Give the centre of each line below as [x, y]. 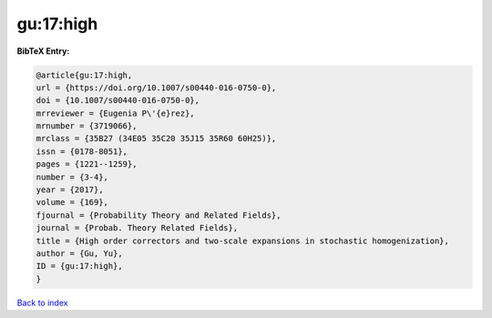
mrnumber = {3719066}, [87, 126]
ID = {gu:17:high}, [79, 266]
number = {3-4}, [72, 177]
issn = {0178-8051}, [82, 151]
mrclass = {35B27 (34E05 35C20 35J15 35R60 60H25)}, [156, 138]
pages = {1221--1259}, [87, 164]
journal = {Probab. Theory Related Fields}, [137, 228]
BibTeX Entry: [43, 51]
